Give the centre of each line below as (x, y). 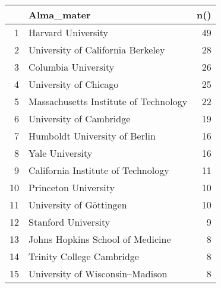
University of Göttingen (78, 205)
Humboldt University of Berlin (92, 136)
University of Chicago (74, 84)
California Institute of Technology (99, 170)
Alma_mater (60, 15)
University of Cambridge (80, 118)
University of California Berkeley (97, 50)
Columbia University (72, 67)
